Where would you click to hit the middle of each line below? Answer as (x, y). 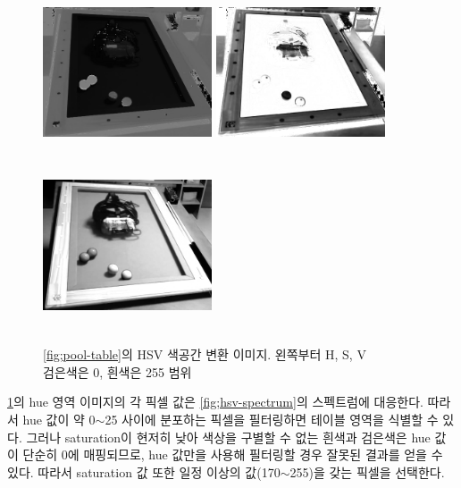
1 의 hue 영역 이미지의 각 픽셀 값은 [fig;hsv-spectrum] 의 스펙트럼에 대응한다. (215, 402)
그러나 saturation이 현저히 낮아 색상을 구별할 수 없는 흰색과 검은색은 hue (228, 437)
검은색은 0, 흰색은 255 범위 (117, 371)
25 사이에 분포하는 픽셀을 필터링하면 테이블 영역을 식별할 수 (272, 419)
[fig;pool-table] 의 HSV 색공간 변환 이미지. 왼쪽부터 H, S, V (205, 354)
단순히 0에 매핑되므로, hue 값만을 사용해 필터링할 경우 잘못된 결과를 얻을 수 (233, 454)
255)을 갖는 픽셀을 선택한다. (367, 471)
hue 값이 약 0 (59, 419)
